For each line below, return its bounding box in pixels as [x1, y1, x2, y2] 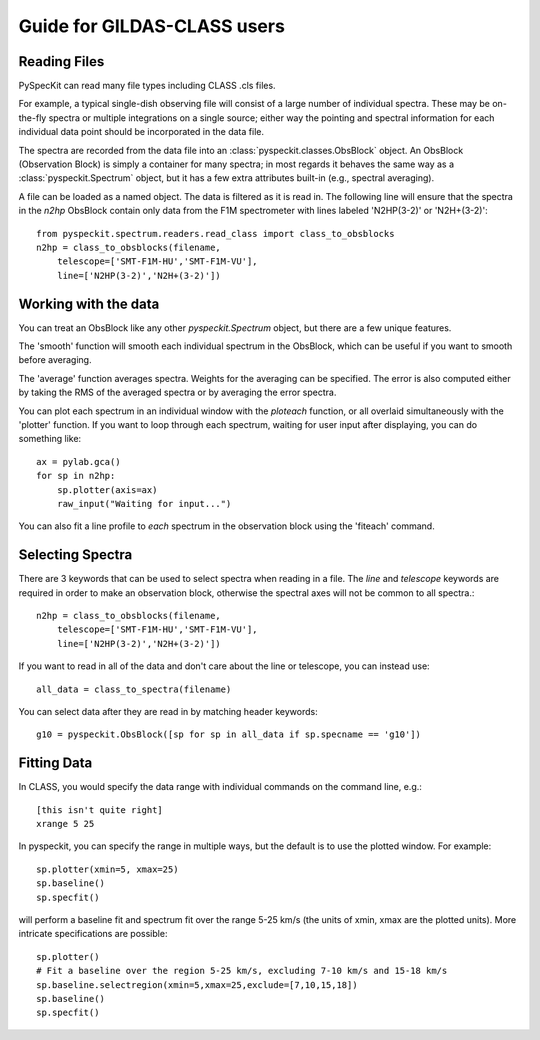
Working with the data [18, 295, 160, 312]
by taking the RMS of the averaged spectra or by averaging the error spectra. [18, 386, 337, 399]
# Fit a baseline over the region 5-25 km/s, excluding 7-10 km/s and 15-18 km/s [36, 965, 448, 977]
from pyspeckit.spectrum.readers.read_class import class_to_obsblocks [36, 228, 395, 239]
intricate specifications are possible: [18, 928, 168, 940]
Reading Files [18, 53, 105, 70]
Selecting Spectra [18, 546, 133, 564]
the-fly [18, 111, 47, 124]
